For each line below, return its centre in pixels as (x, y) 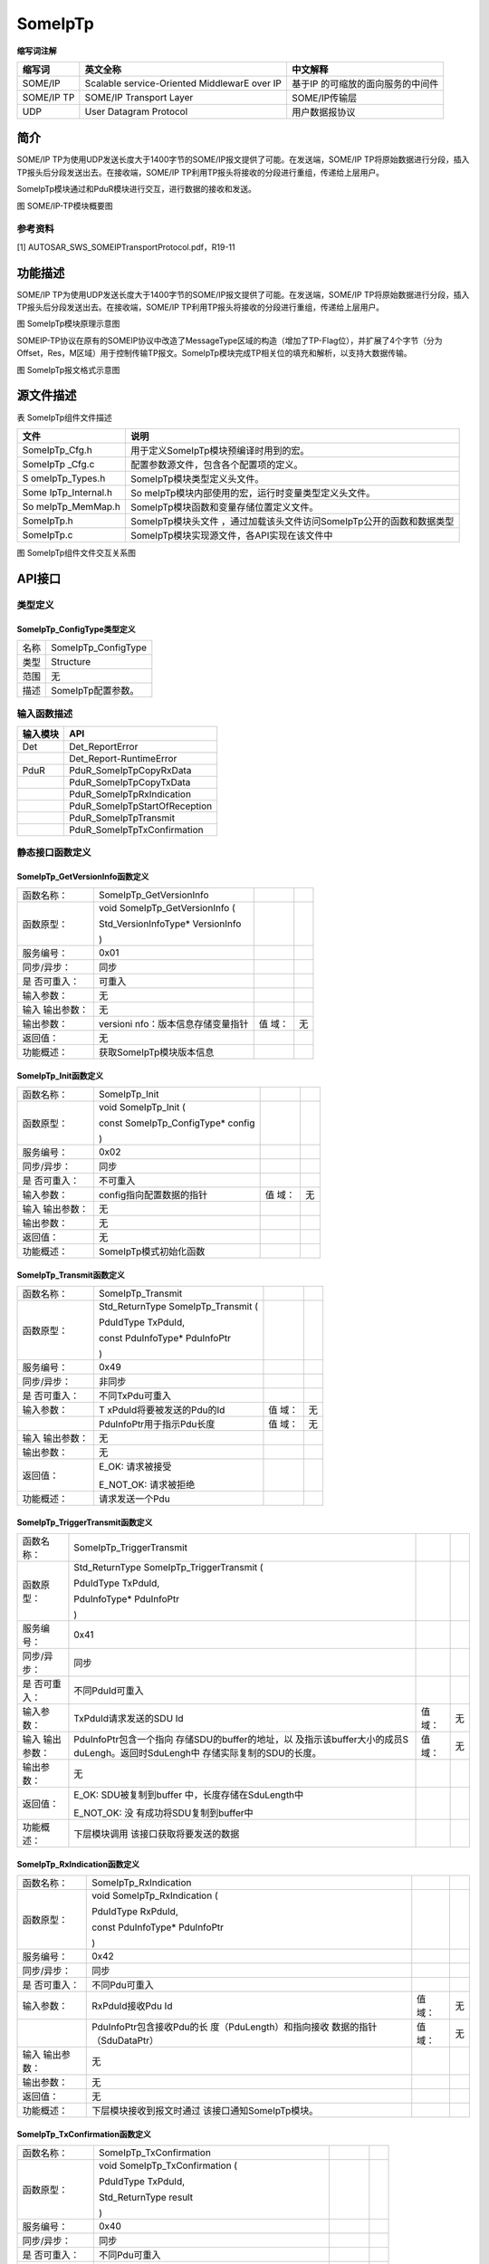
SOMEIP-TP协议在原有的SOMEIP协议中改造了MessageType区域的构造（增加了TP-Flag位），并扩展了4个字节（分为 (230, 341)
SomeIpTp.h (48, 521)
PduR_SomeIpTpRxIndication (130, 794)
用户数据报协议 (323, 111)
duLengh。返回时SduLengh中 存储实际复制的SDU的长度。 (197, 1753)
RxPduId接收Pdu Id (132, 2006)
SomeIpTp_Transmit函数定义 (71, 1275)
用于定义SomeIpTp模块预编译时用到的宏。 (220, 450)
